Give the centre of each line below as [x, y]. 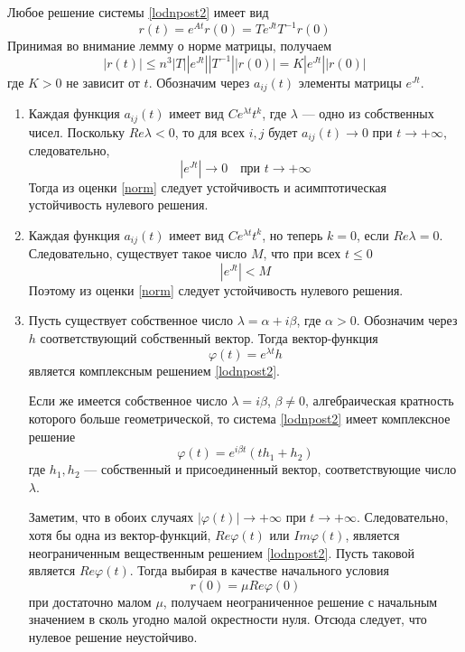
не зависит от [103, 82]
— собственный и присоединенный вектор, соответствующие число [270, 469]
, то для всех [209, 131]
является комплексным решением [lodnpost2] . [154, 370]
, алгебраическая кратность [380, 401]
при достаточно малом [90, 601]
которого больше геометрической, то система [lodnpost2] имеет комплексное [239, 418]
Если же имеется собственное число [128, 401]
